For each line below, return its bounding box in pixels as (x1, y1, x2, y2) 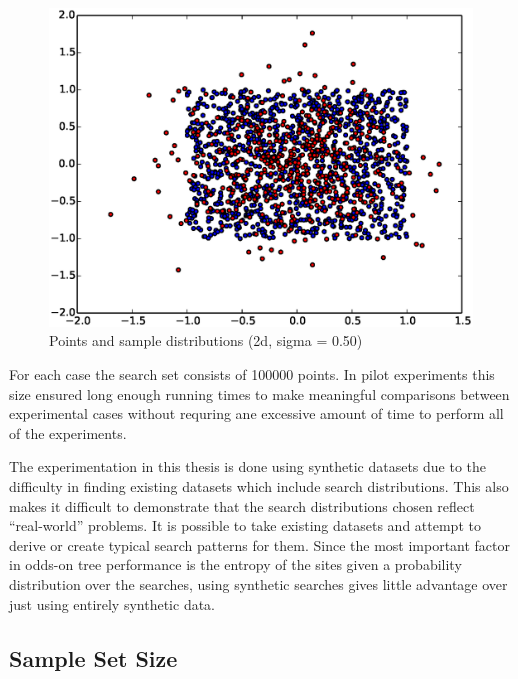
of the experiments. (9, 422, 127, 443)
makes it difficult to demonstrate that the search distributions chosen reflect (9, 495, 475, 516)
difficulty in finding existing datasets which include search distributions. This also (9, 475, 509, 496)
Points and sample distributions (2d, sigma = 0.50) (49, 330, 363, 351)
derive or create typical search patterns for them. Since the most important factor (9, 534, 511, 555)
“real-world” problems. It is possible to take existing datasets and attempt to (9, 515, 481, 536)
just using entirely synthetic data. (9, 593, 216, 614)
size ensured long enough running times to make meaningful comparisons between (9, 383, 510, 404)
